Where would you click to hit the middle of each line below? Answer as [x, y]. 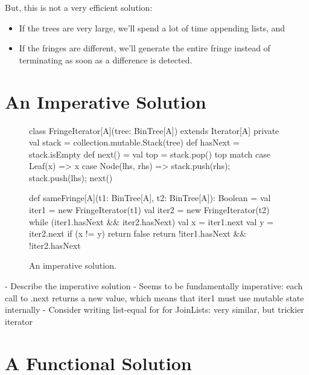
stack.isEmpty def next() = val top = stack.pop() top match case [150, 154]
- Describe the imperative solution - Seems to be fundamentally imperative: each [154, 286]
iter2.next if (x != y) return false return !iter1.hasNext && [138, 233]
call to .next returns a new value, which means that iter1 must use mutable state [154, 297]
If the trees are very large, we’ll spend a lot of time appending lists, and [152, 27]
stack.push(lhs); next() [71, 177]
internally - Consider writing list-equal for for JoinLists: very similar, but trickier [154, 309]
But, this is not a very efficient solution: [79, 7]
